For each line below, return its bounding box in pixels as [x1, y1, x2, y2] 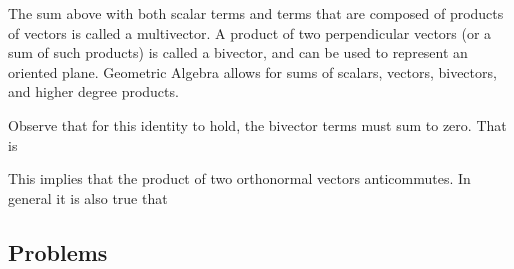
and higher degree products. [8, 81, 179, 102]
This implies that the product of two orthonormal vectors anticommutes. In [8, 168, 471, 189]
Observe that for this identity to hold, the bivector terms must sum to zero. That [8, 114, 507, 135]
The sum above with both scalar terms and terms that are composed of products [8, 3, 504, 23]
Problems [8, 236, 108, 267]
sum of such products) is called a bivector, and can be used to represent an [8, 42, 468, 63]
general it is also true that [8, 187, 168, 208]
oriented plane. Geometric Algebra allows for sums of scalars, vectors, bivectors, [8, 61, 497, 82]
